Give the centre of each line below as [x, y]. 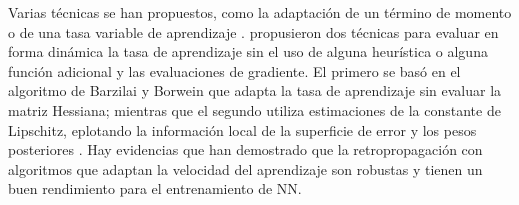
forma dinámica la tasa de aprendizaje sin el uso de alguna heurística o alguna [248, 51]
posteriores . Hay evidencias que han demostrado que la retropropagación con [245, 149]
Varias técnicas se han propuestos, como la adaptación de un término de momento [260, 12]
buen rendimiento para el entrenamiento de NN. [155, 188]
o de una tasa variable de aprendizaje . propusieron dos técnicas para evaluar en [253, 31]
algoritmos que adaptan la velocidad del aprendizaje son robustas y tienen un [245, 168]
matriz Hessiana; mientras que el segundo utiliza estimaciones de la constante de [254, 109]
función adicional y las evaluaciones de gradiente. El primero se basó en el [234, 70]
